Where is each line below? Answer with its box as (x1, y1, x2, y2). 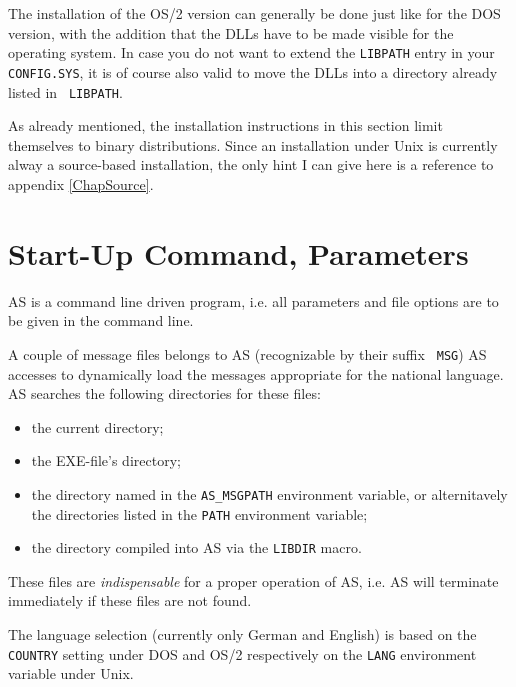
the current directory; (31, 416, 164, 437)
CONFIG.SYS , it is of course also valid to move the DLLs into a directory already (8, 61, 498, 82)
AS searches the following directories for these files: (8, 383, 321, 404)
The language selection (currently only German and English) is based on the (8, 624, 477, 645)
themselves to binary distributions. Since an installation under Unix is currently (8, 134, 498, 155)
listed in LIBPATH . (8, 81, 123, 102)
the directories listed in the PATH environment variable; (31, 503, 368, 524)
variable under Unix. (8, 663, 134, 684)
